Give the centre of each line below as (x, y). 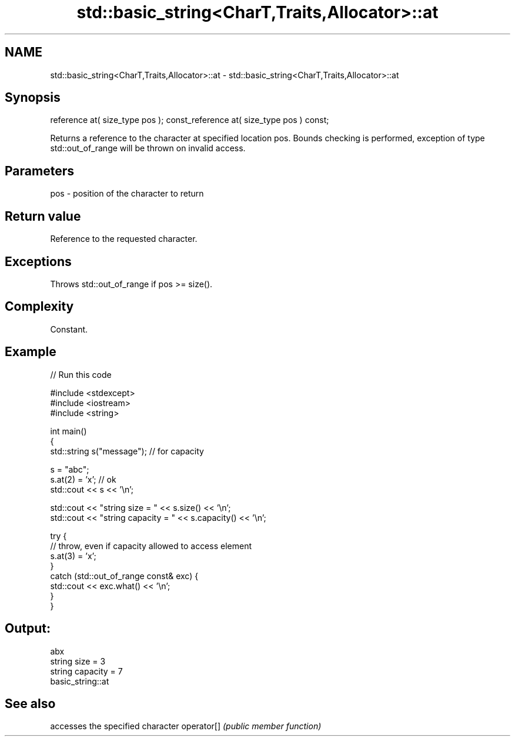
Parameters (39, 171)
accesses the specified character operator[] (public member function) (186, 726)
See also (30, 703)
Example (31, 352)
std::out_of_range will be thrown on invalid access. (148, 148)
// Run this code (81, 374)
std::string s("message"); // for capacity (127, 451)
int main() (68, 431)
